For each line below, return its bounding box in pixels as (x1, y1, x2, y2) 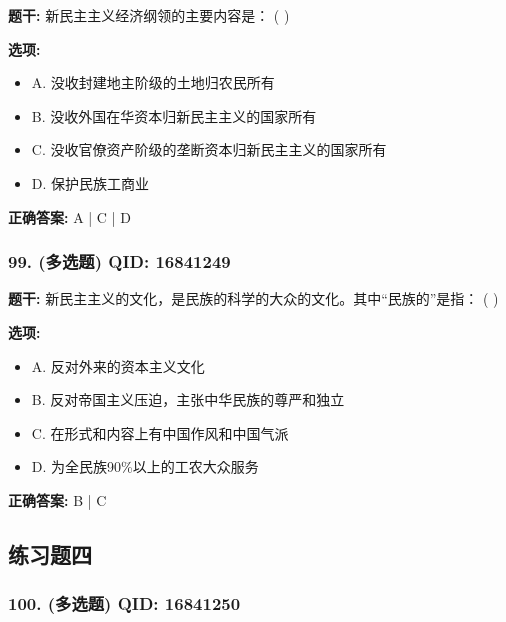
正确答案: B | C (8, 489, 107, 510)
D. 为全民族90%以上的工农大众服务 (31, 456, 259, 477)
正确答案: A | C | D (8, 206, 131, 227)
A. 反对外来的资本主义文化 (31, 355, 205, 376)
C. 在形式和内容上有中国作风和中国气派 (31, 422, 289, 443)
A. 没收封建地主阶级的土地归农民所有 (31, 72, 275, 93)
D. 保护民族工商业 (31, 172, 150, 193)
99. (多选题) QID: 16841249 (8, 249, 231, 274)
